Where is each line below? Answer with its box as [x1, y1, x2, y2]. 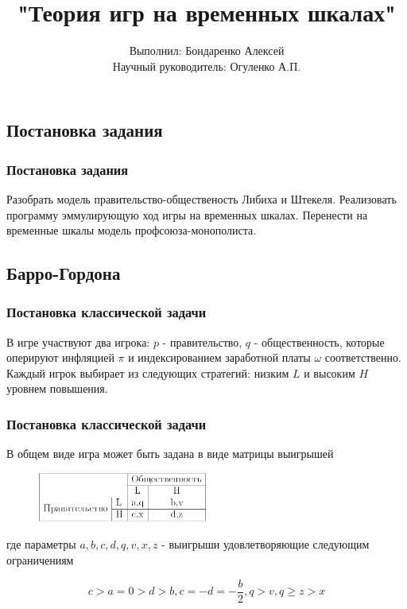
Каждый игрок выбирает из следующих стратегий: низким [6, 364, 289, 381]
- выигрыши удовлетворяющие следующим [161, 536, 370, 553]
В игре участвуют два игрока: [6, 333, 150, 350]
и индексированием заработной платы [128, 349, 311, 366]
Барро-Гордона [6, 261, 121, 285]
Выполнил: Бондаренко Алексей [129, 42, 285, 59]
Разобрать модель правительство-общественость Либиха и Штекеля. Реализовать [6, 190, 397, 207]
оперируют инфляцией [6, 349, 114, 366]
